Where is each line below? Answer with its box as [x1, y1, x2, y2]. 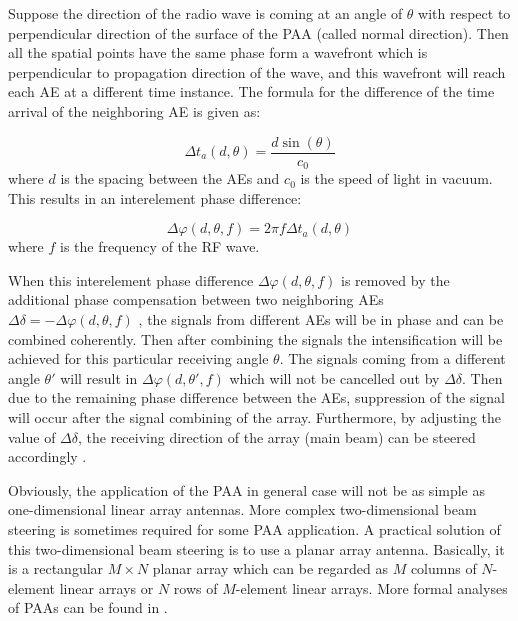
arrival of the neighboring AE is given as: [8, 100, 261, 121]
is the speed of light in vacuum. [300, 168, 493, 189]
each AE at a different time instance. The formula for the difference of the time [8, 81, 495, 102]
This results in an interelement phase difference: [8, 187, 302, 208]
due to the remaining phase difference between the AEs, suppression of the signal [8, 387, 505, 408]
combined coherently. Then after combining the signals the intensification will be [8, 328, 503, 349]
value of [8, 426, 56, 447]
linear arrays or [59, 577, 154, 598]
